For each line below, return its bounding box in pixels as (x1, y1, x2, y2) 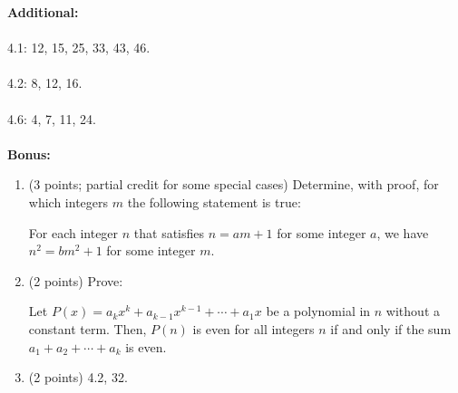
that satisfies (133, 223, 205, 242)
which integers (28, 192, 109, 211)
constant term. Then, (28, 319, 147, 338)
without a (385, 302, 440, 321)
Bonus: (7, 144, 51, 163)
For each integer (28, 223, 119, 242)
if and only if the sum (330, 319, 452, 338)
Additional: (7, 3, 79, 21)
